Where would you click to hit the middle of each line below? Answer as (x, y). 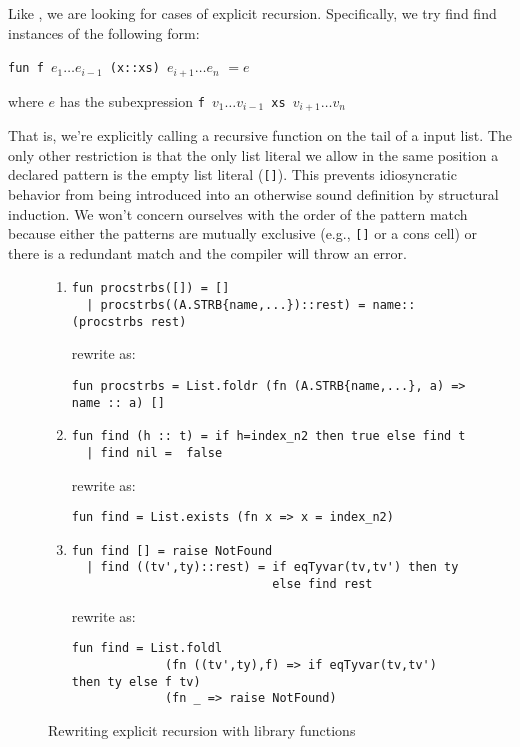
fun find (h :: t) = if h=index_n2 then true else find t (268, 436)
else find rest (322, 584)
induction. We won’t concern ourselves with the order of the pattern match (238, 213)
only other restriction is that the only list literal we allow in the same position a (253, 154)
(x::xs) (134, 68)
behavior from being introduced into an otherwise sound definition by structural (253, 193)
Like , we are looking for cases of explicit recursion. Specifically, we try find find (252, 13)
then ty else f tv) (136, 681)
